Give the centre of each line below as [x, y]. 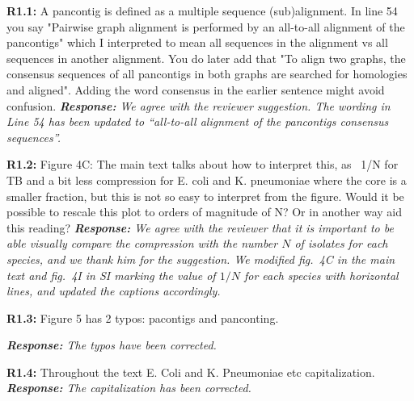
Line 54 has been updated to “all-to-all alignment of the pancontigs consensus [198, 121]
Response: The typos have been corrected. [112, 345]
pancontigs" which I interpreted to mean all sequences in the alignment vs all [197, 42]
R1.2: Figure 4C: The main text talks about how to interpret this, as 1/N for [203, 164]
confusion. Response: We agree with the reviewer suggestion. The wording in [199, 105]
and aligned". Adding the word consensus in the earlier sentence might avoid [196, 89]
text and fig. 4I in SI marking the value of [111, 275]
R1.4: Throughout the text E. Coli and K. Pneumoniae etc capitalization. [191, 372]
